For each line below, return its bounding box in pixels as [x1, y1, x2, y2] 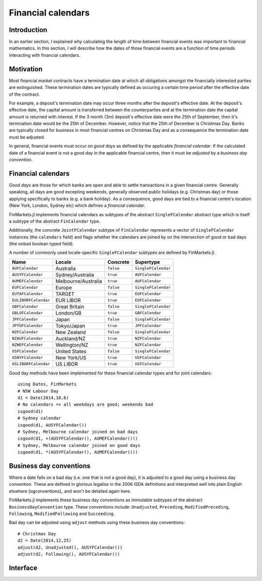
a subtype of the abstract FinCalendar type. [9, 218, 100, 224]
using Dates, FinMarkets [17, 381, 77, 387]
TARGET [55, 290, 75, 297]
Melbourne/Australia [55, 277, 102, 284]
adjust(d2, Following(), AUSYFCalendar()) [17, 551, 120, 557]
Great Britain [55, 303, 84, 310]
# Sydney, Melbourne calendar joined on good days [17, 443, 141, 448]
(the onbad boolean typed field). [9, 241, 74, 247]
